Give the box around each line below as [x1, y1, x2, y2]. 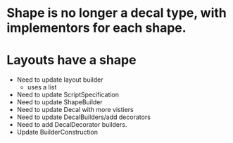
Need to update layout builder [16, 75, 103, 84]
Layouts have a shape [6, 52, 137, 68]
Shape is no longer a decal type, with [6, 5, 227, 21]
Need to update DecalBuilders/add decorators [16, 113, 151, 121]
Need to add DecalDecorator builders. [16, 120, 127, 129]
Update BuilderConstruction [16, 128, 99, 137]
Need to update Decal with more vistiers [16, 106, 134, 114]
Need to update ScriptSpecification [16, 90, 120, 99]
